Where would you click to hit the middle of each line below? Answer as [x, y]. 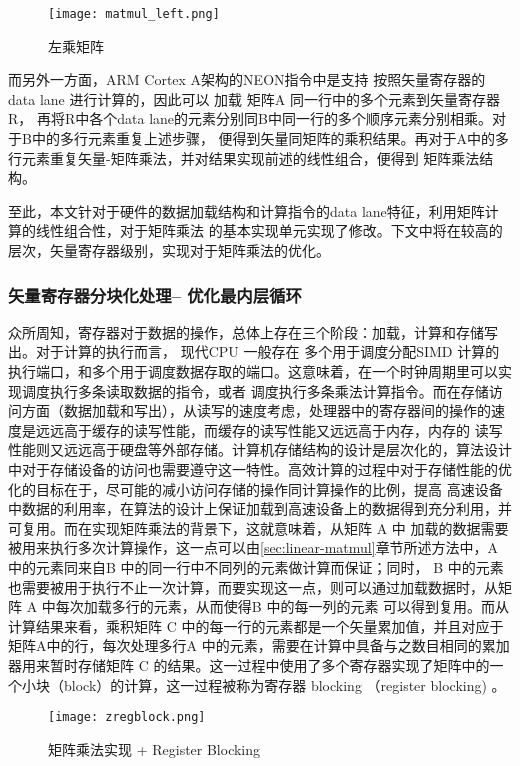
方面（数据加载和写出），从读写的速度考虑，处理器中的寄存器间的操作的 [256, 410]
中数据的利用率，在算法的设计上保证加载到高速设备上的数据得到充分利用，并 [260, 508]
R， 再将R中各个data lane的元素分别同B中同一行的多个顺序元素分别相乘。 [250, 118]
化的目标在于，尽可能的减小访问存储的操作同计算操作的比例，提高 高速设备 [255, 488]
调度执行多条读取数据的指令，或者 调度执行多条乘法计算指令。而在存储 [255, 390]
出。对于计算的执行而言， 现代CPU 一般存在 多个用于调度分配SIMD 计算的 [254, 351]
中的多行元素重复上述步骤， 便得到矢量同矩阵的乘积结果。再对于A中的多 [270, 138]
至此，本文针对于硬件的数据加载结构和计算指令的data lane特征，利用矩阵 [246, 210]
